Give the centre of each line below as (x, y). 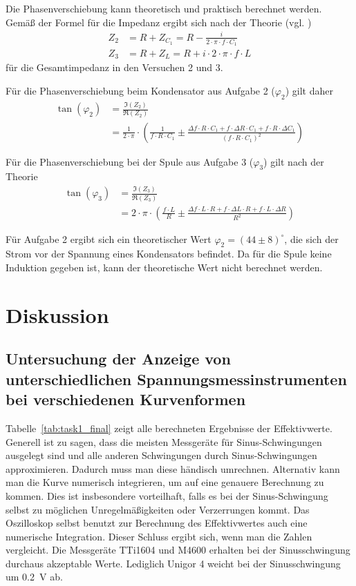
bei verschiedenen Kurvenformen (126, 399)
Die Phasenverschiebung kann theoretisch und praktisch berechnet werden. (164, 8)
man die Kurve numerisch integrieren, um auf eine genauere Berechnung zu (165, 482)
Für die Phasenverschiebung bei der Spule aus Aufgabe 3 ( (130, 161)
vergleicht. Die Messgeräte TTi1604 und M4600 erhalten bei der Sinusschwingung (178, 550)
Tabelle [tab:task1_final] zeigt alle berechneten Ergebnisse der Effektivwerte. (169, 428)
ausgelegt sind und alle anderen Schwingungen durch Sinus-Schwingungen (161, 455)
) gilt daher (309, 91)
